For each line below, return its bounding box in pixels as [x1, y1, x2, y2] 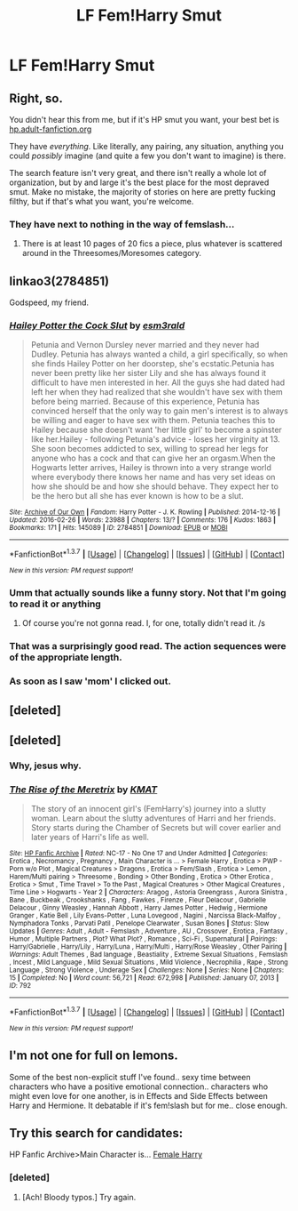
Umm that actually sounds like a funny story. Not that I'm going [9, 586, 286, 598]
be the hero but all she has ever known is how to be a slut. [30, 491, 244, 501]
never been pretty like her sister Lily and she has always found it [30, 368, 267, 379]
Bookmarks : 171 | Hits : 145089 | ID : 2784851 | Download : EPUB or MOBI [9, 524, 228, 533]
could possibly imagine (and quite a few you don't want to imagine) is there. [9, 150, 286, 161]
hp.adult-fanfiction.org [9, 124, 92, 134]
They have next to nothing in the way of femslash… [9, 218, 235, 230]
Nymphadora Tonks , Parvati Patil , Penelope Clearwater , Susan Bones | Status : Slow [9, 919, 270, 928]
